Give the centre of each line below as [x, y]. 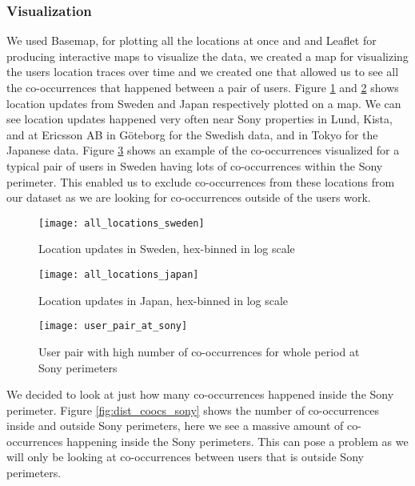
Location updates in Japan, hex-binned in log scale [164, 300]
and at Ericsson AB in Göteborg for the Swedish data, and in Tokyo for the [192, 134]
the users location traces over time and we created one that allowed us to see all [203, 72]
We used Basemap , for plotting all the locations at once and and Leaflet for [192, 40]
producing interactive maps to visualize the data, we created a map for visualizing [207, 56]
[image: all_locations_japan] [119, 275]
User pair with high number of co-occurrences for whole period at [199, 351]
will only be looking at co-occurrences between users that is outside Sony [185, 457]
